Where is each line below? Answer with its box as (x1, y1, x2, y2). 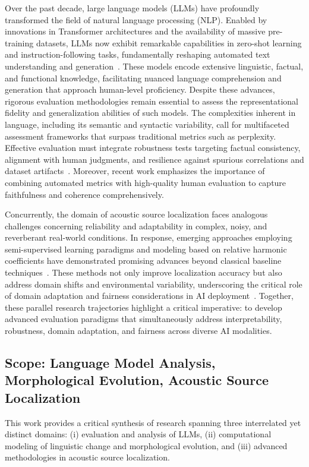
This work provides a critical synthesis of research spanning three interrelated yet (5, 416, 301, 428)
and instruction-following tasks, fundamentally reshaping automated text (5, 48, 270, 61)
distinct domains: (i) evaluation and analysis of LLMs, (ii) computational (5, 428, 272, 440)
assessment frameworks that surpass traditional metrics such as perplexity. (5, 130, 276, 142)
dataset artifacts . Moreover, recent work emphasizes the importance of (5, 165, 265, 177)
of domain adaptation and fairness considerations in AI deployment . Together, (5, 289, 294, 302)
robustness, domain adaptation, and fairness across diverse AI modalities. (5, 324, 272, 337)
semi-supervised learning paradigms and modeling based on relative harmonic (5, 242, 287, 255)
